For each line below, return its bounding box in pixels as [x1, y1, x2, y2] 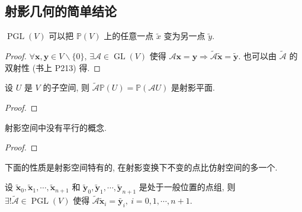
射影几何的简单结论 [5, 2, 117, 20]
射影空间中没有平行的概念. [5, 121, 107, 133]
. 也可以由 [238, 50, 277, 62]
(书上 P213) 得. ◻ [32, 61, 101, 73]
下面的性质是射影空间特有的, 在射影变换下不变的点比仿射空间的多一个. [5, 160, 278, 173]
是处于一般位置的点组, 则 [139, 181, 236, 193]
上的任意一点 [104, 30, 154, 42]
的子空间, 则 [43, 81, 89, 94]
